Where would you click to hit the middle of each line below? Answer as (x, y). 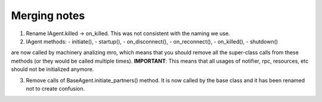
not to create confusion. (55, 88)
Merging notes (48, 16)
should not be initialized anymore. (52, 69)
